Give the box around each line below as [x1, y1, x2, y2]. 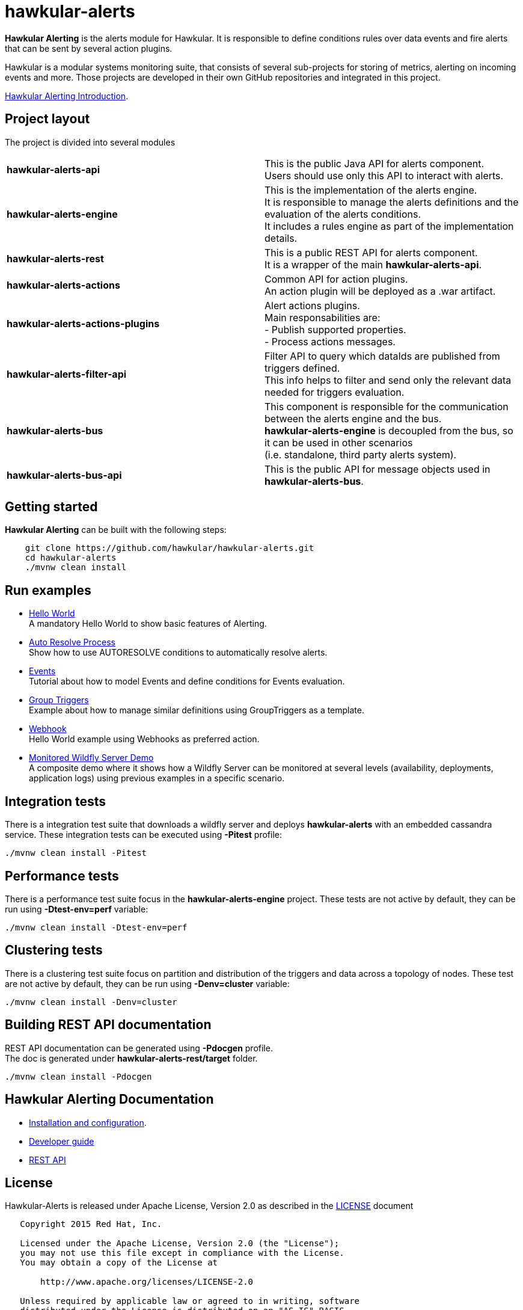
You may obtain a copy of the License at [20, 1258, 218, 1268]
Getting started [5, 499, 98, 515]
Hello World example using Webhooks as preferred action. [29, 734, 260, 745]
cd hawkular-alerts [25, 553, 117, 563]
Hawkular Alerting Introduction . [5, 90, 129, 101]
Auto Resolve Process [29, 637, 115, 648]
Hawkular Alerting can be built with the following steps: [5, 524, 227, 535]
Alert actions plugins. [265, 299, 360, 312]
